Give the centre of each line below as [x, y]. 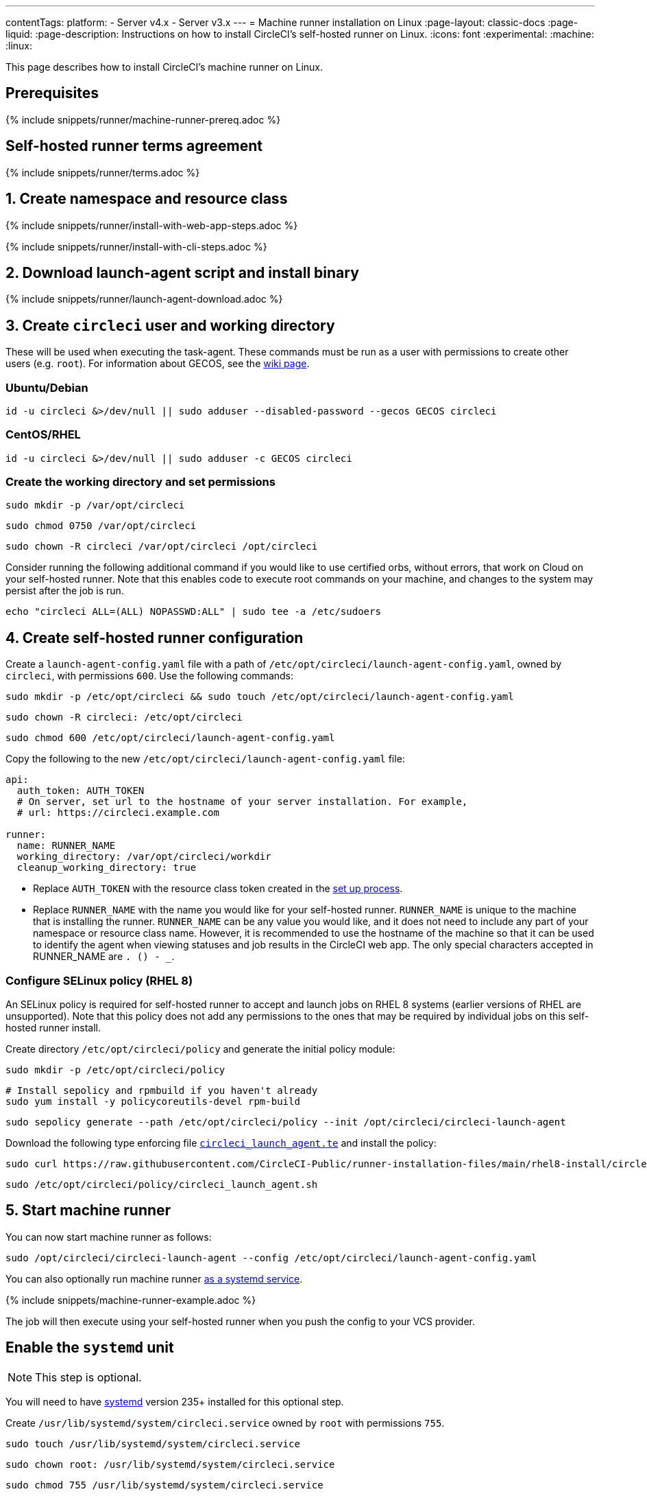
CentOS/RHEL [43, 435]
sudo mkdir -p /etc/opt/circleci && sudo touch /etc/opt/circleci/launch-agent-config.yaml [260, 697]
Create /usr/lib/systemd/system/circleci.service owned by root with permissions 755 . [225, 1423]
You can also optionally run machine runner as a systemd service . [154, 1278]
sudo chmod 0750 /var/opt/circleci [101, 526]
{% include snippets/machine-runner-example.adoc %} [131, 1300]
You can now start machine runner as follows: [109, 1237]
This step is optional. [88, 1377]
